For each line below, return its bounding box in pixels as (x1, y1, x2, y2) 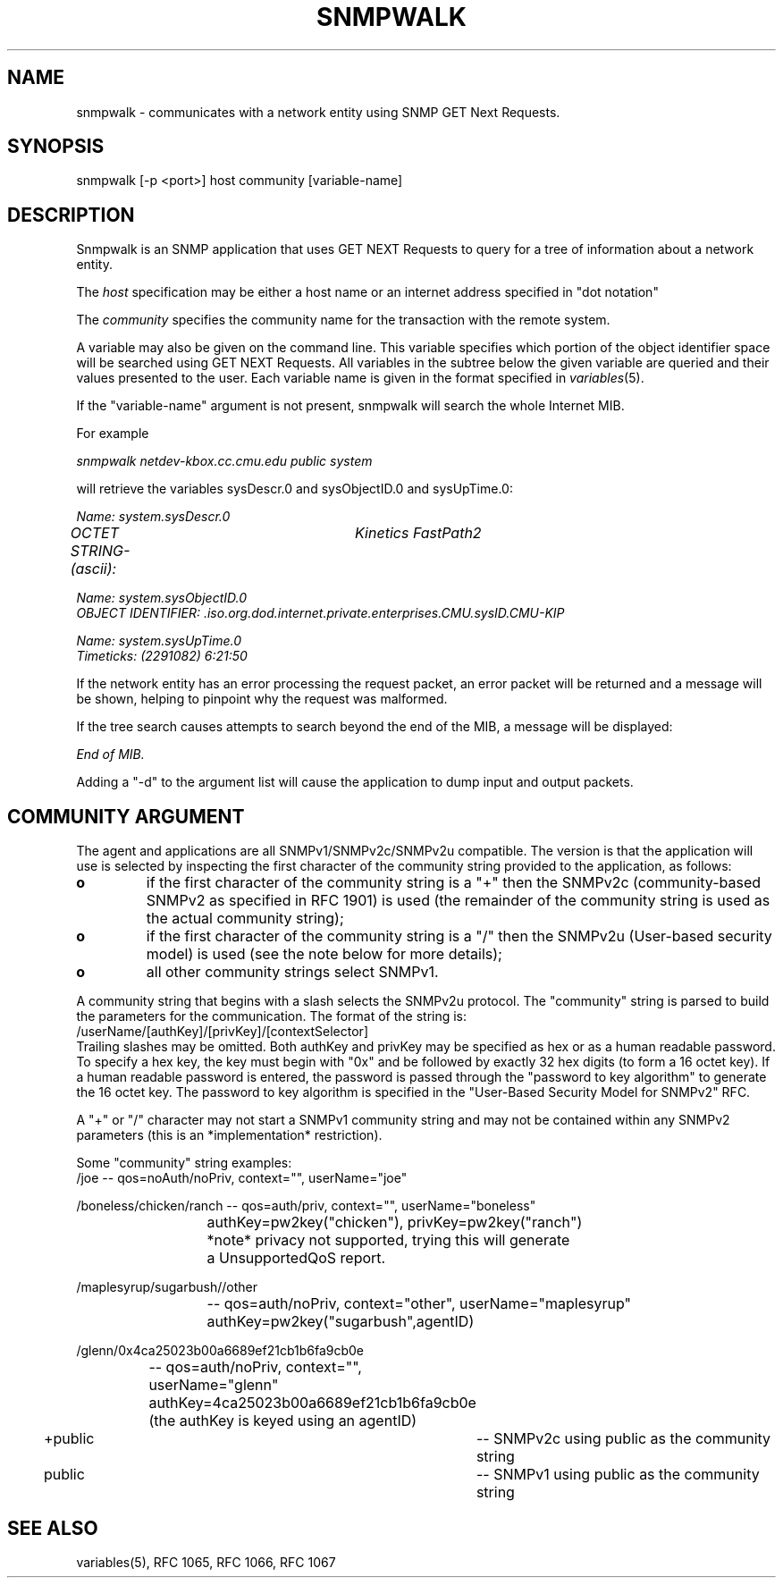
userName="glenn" (148, 1376, 279, 1395)
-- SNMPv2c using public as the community (476, 1429, 771, 1448)
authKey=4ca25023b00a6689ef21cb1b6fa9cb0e (148, 1394, 476, 1412)
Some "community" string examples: (76, 1155, 292, 1171)
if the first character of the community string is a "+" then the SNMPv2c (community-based (146, 873, 762, 892)
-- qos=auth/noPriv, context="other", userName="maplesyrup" (206, 1294, 631, 1313)
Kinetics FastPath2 (355, 524, 482, 543)
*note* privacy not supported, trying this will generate (206, 1231, 570, 1250)
